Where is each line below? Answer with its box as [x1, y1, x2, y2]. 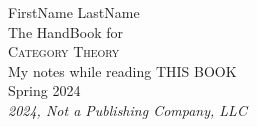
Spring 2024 [8, 80, 81, 101]
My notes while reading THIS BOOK [8, 60, 237, 81]
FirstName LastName [8, 2, 140, 22]
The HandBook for [8, 21, 123, 42]
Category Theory [8, 41, 120, 62]
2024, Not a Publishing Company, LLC [8, 99, 247, 120]
